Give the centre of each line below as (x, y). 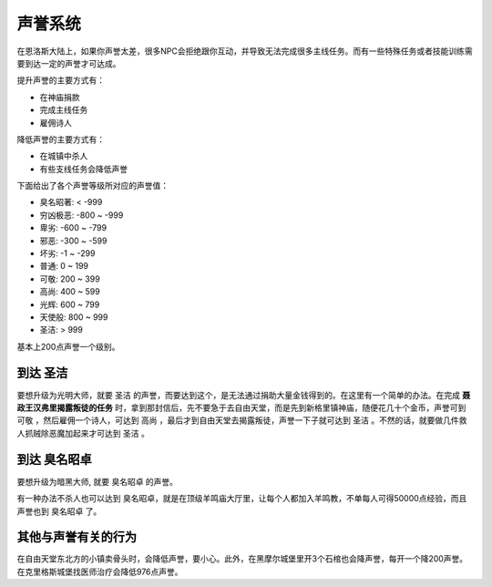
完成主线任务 (64, 110)
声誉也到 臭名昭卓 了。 (59, 511)
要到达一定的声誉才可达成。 (69, 63)
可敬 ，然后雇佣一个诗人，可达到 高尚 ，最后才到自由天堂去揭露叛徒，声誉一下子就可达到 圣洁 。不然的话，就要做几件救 (242, 420)
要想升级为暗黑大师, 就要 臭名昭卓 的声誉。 (97, 481)
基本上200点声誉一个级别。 (68, 346)
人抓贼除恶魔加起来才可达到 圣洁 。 (83, 433)
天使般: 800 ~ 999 (74, 317)
